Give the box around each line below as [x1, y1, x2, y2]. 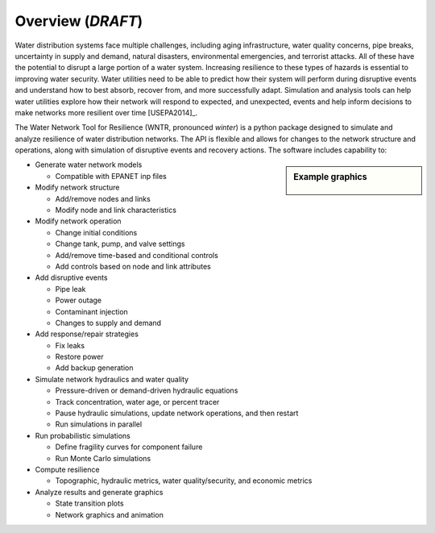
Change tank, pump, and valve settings [55, 239, 185, 249]
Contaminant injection [55, 306, 128, 316]
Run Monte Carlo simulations [55, 453, 151, 463]
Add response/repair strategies [35, 329, 139, 339]
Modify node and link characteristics [55, 206, 177, 215]
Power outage [55, 295, 102, 306]
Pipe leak [55, 284, 86, 294]
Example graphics [293, 172, 367, 183]
